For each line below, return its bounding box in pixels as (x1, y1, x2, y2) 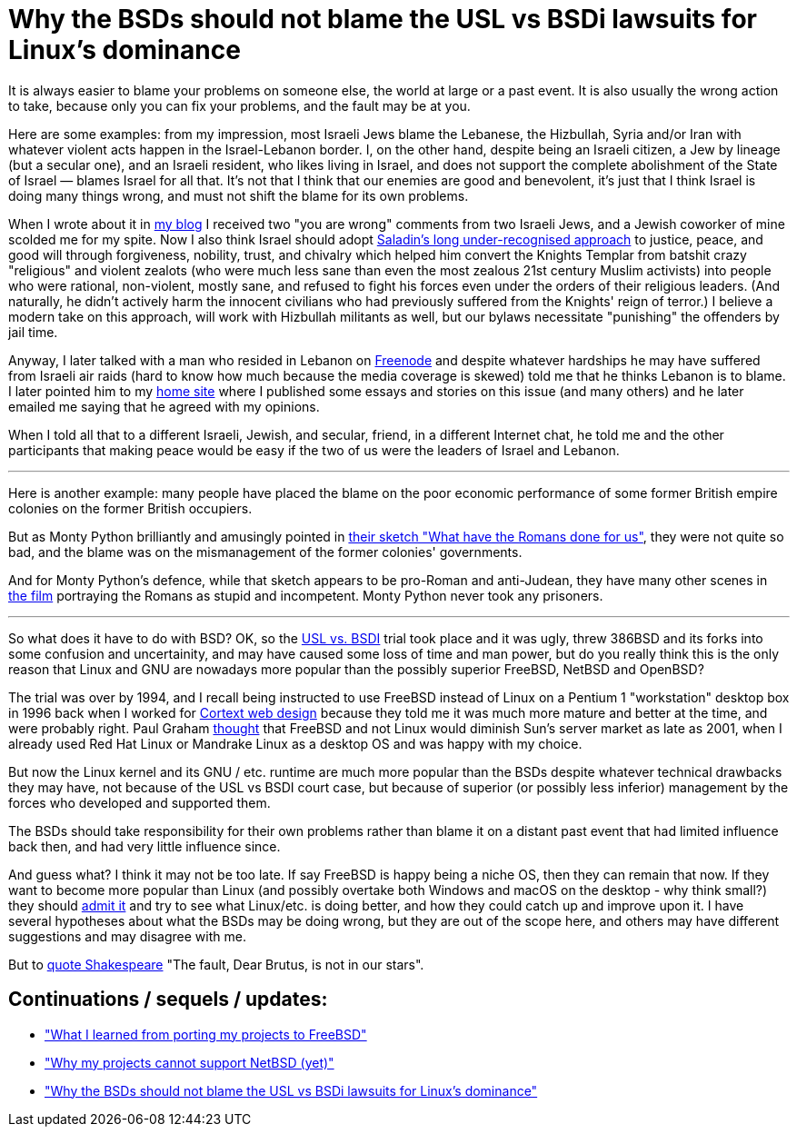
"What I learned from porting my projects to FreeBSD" (45, 1026, 367, 1042)
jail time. (8, 323, 58, 340)
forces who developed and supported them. (8, 794, 271, 811)
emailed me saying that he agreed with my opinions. (8, 398, 320, 414)
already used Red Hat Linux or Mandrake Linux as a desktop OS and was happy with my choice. (8, 735, 583, 751)
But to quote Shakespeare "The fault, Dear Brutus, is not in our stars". (8, 956, 424, 972)
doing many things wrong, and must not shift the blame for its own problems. (8, 187, 469, 204)
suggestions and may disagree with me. (8, 928, 246, 944)
